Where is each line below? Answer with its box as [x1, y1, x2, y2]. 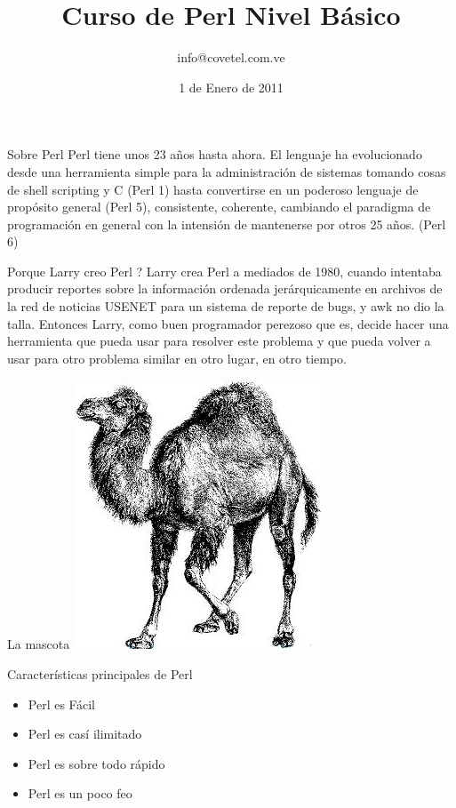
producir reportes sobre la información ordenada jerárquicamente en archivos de [7, 279, 443, 298]
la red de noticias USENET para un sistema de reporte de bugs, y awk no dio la [7, 297, 444, 316]
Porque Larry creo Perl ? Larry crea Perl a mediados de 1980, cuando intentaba [7, 261, 442, 280]
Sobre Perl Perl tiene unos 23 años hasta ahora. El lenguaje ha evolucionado [7, 145, 422, 164]
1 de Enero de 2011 [179, 77, 284, 96]
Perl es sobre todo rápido [28, 754, 165, 772]
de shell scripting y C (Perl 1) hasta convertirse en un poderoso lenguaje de [7, 180, 419, 198]
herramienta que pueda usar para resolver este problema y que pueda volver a [7, 332, 431, 350]
